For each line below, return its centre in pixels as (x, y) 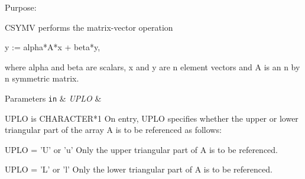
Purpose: (21, 7)
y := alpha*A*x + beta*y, (53, 47)
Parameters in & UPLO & (53, 98)
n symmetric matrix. (42, 78)
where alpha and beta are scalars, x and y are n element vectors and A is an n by (152, 66)
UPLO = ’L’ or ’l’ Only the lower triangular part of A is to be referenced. (139, 169)
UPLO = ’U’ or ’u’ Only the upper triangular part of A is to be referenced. (142, 149)
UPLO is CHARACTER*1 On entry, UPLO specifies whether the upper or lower (152, 118)
